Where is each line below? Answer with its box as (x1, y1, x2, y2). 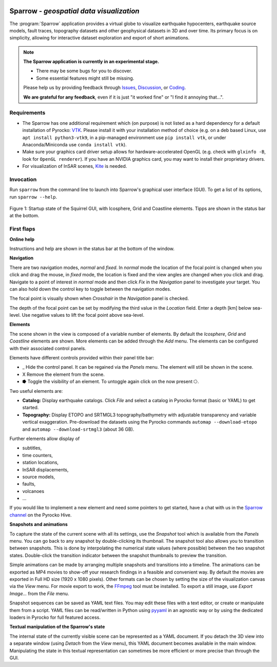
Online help (9, 236, 35, 242)
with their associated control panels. (9, 345, 87, 351)
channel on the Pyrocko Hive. (9, 511, 72, 518)
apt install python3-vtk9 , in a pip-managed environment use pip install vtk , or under (22, 134, 226, 141)
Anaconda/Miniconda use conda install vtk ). (22, 141, 127, 147)
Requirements (9, 109, 46, 117)
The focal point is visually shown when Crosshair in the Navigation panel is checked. (9, 295, 189, 301)
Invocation (9, 176, 37, 183)
